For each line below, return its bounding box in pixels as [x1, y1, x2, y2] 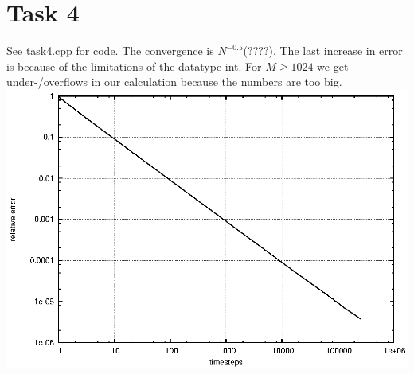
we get [317, 57, 349, 74]
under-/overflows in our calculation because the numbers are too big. [6, 73, 342, 90]
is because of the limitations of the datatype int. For [6, 57, 262, 74]
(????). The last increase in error [243, 42, 403, 59]
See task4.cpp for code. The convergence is [6, 42, 214, 59]
